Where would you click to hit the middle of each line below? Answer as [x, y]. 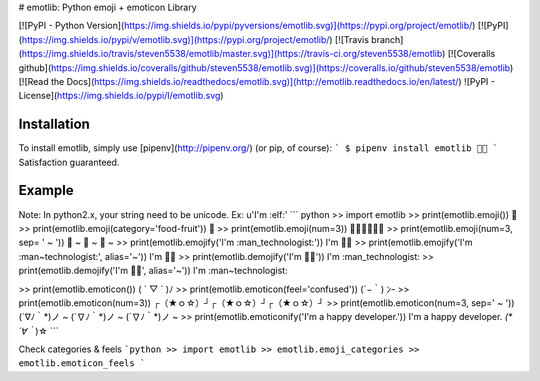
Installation [54, 124]
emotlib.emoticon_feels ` [82, 363]
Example [46, 190]
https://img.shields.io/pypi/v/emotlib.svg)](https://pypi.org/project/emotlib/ [175, 39]
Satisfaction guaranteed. [69, 162]
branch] [387, 39]
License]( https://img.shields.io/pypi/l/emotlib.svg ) [121, 96]
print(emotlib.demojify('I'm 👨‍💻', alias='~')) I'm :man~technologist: [153, 271]
